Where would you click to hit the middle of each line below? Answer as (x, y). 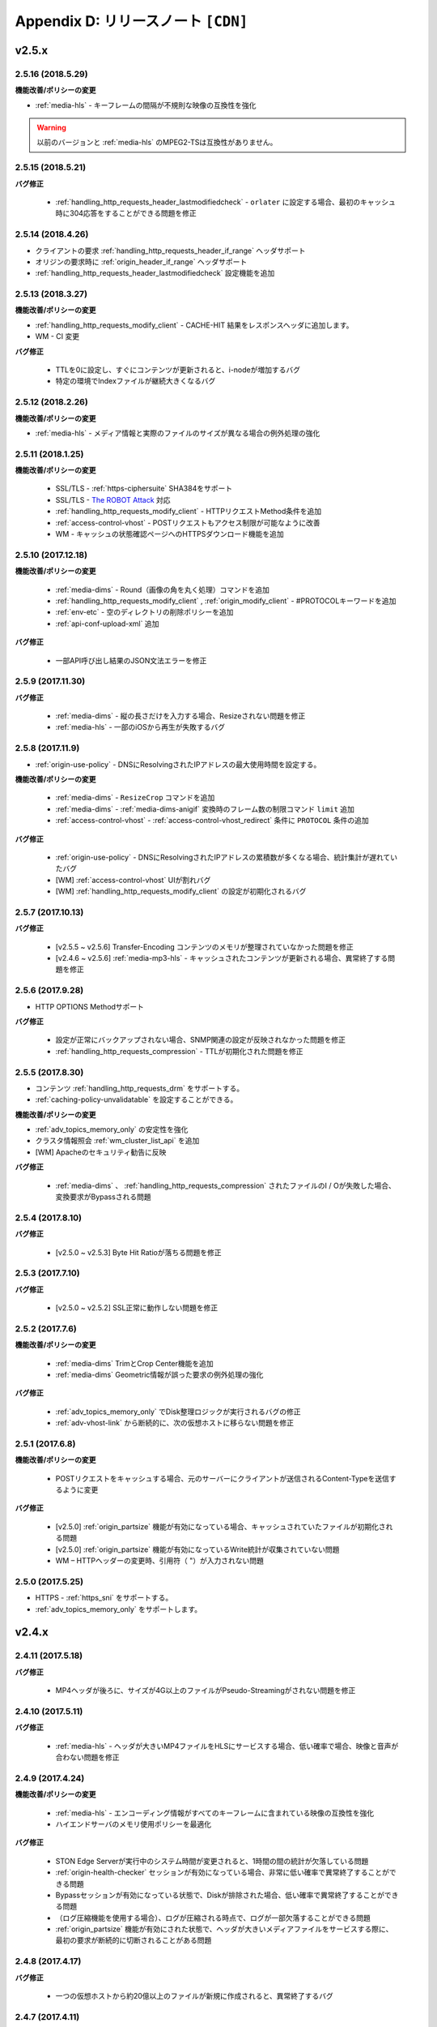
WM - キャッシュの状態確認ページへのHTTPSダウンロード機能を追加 (170, 534)
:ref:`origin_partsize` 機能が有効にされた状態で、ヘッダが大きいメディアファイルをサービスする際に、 (224, 1929)
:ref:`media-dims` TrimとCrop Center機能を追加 (134, 1363)
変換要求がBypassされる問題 (103, 1197)
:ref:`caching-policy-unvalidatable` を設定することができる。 (136, 1099)
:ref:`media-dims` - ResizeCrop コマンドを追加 (135, 798)
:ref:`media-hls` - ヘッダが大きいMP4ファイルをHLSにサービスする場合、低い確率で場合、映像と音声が (227, 1746)
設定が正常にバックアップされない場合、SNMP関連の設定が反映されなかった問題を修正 (201, 1040)
